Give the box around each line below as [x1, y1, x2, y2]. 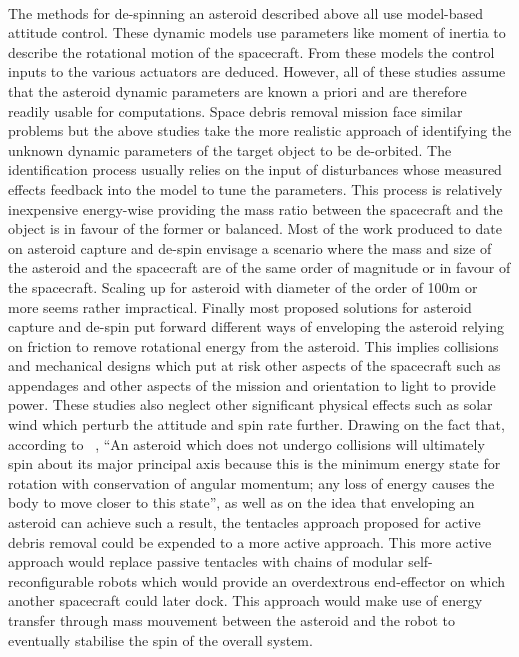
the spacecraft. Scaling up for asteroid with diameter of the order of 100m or [8, 276, 478, 297]
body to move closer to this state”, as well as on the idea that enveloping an [8, 492, 475, 513]
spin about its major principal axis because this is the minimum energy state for [8, 453, 501, 474]
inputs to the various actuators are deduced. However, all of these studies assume [8, 61, 506, 82]
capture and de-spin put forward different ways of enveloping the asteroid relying [8, 316, 504, 337]
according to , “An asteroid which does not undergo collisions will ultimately [8, 433, 485, 454]
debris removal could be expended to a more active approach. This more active [8, 531, 492, 552]
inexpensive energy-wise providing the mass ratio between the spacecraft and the [8, 198, 503, 219]
